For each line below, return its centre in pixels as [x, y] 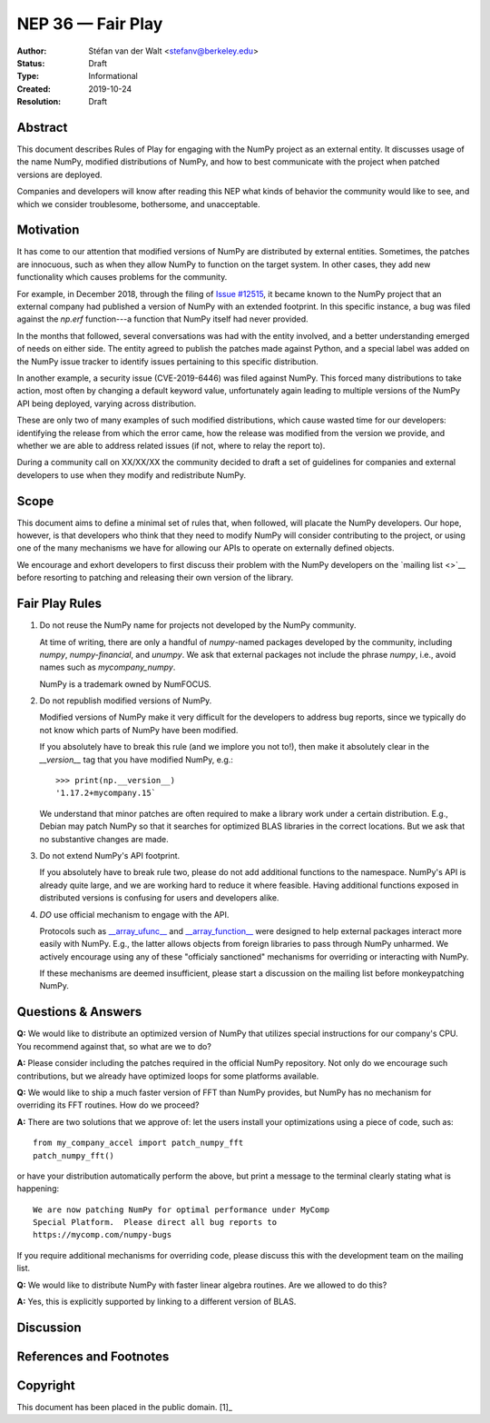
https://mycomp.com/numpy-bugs [103, 1235]
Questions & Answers [79, 1012]
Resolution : [39, 102]
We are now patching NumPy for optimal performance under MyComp [181, 1209]
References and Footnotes [93, 1356]
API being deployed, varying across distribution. [107, 403]
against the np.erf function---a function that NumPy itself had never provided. [162, 319]
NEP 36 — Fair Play [90, 24]
